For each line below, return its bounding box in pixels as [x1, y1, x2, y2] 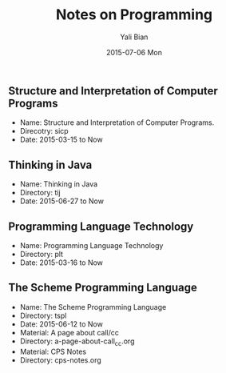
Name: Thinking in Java [19, 179, 98, 189]
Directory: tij [19, 188, 61, 198]
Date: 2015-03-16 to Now [19, 258, 104, 267]
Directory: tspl [19, 311, 67, 320]
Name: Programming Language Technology [19, 240, 164, 250]
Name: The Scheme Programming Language [19, 302, 167, 311]
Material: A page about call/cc [19, 327, 120, 337]
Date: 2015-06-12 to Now [19, 319, 104, 329]
